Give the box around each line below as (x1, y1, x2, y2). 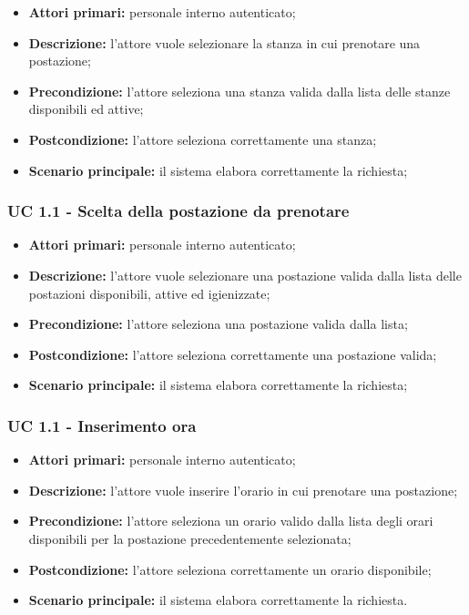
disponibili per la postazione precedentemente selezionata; (28, 528, 352, 548)
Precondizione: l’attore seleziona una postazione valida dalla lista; (28, 314, 408, 333)
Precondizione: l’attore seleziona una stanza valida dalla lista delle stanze (28, 81, 451, 100)
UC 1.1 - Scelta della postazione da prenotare (7, 200, 350, 222)
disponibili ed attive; (28, 99, 144, 118)
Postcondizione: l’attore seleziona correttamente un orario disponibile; (28, 559, 432, 579)
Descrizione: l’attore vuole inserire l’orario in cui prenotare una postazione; (28, 480, 458, 499)
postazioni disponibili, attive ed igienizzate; (28, 283, 270, 302)
